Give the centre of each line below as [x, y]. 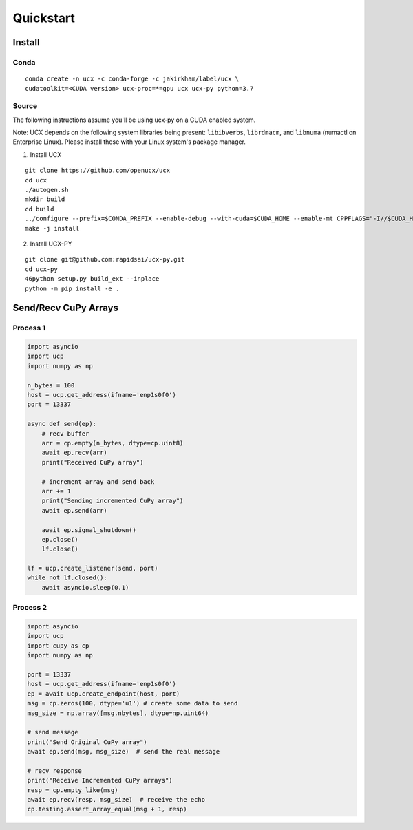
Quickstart [44, 18]
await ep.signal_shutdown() [89, 530]
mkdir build [45, 199]
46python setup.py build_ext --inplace [92, 279]
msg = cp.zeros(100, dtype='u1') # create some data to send [133, 703]
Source [25, 106]
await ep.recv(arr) [75, 453]
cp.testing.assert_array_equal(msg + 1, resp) [107, 809]
